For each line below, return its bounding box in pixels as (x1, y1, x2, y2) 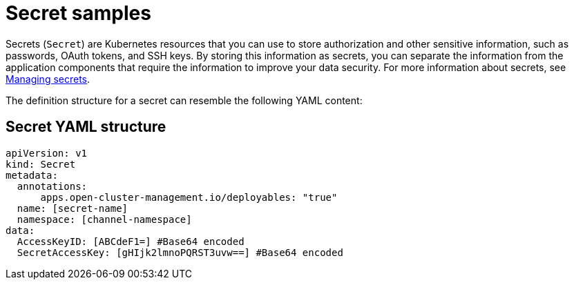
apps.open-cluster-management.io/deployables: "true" (40, 191, 338, 203)
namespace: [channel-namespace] (17, 213, 192, 225)
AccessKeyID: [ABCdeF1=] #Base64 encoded (17, 235, 245, 247)
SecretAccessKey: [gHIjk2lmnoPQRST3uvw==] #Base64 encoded (17, 246, 343, 258)
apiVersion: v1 (6, 147, 88, 159)
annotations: (17, 180, 88, 192)
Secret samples (6, 1, 151, 25)
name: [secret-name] (17, 202, 128, 214)
